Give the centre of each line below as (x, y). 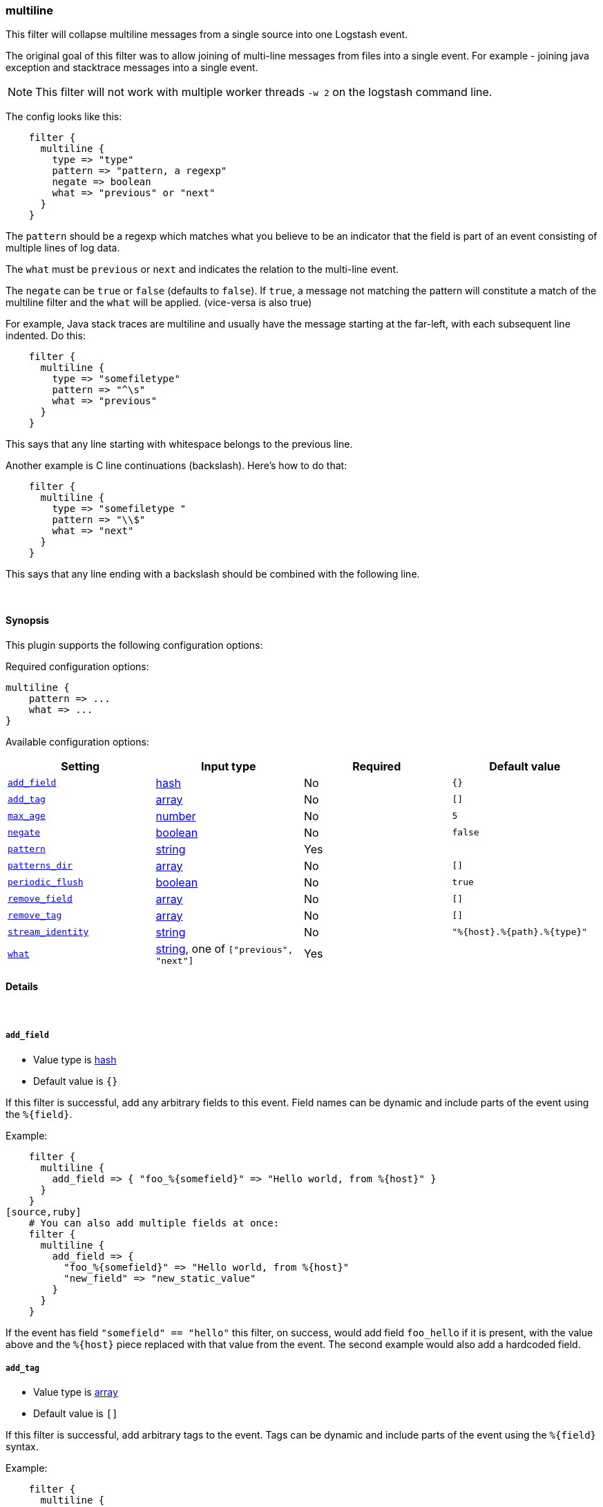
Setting (80, 766)
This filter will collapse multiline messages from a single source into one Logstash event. (207, 35)
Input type (228, 766)
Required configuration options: (77, 666)
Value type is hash (75, 1059)
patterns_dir (40, 866)
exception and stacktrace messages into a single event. (132, 68)
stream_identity (48, 932)
